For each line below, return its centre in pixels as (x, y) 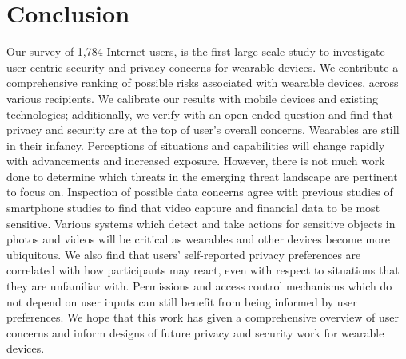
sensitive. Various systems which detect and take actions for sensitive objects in (201, 223)
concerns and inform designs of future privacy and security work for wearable (195, 332)
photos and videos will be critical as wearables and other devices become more (198, 239)
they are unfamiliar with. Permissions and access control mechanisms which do (199, 286)
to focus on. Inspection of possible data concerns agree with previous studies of (200, 192)
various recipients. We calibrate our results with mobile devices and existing (192, 98)
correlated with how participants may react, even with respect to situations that (203, 270)
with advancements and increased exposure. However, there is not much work (196, 161)
